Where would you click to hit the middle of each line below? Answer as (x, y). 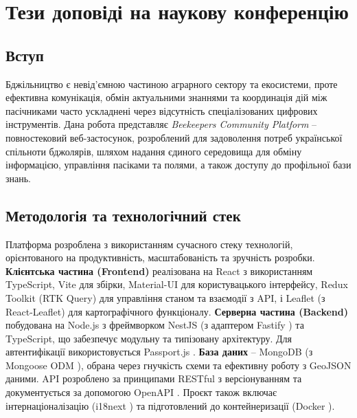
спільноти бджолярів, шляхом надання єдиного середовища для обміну (154, 151)
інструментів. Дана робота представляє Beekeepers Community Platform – (161, 124)
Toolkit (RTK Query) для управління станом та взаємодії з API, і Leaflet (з (165, 297)
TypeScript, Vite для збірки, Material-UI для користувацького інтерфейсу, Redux (177, 284)
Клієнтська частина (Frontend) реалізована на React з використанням (159, 271)
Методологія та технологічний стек (123, 215)
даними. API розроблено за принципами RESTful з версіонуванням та (154, 378)
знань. (19, 178)
